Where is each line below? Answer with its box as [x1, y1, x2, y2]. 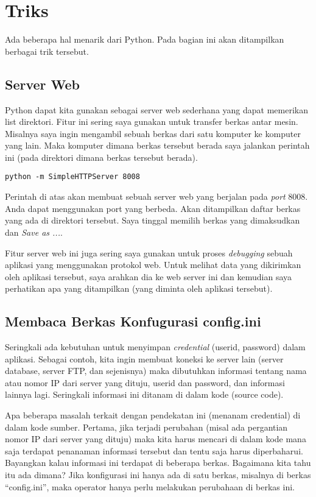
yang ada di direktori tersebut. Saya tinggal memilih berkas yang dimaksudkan [5, 214, 300, 227]
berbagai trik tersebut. [5, 44, 89, 57]
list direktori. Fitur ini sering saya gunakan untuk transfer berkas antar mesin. [5, 115, 298, 128]
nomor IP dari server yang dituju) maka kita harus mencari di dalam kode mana [5, 432, 306, 445]
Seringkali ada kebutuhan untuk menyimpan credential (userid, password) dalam [5, 340, 306, 353]
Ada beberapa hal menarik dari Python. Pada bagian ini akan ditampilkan [5, 33, 284, 46]
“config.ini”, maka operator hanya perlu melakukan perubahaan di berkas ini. [5, 480, 295, 493]
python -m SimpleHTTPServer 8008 [5, 172, 140, 182]
